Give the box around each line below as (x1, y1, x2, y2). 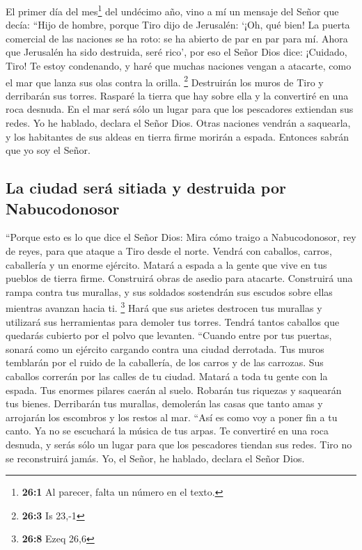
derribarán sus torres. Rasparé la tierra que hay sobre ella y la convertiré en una (6, 88, 349, 102)
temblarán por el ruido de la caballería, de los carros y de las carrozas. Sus (6, 355, 324, 370)
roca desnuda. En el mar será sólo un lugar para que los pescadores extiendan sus (6, 102, 354, 116)
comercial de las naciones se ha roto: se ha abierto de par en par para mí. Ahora (6, 31, 348, 45)
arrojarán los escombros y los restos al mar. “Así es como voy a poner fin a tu (6, 409, 338, 424)
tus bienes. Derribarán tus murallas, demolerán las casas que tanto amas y (6, 396, 323, 411)
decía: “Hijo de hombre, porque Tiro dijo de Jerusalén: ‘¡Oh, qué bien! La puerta (6, 17, 350, 32)
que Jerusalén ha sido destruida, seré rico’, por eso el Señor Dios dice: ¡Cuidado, (6, 45, 347, 59)
